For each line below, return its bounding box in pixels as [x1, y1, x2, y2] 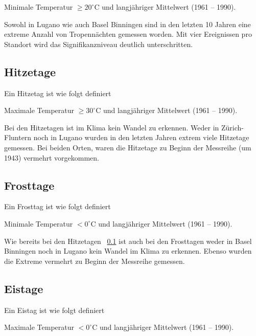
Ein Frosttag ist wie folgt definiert [4, 201, 111, 212]
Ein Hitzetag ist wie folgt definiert [4, 87, 111, 98]
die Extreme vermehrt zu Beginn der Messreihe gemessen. [4, 255, 185, 266]
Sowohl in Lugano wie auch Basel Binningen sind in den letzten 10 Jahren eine [4, 18, 251, 29]
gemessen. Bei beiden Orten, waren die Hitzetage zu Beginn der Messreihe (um [4, 142, 251, 152]
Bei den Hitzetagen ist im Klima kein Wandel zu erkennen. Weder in [4, 122, 219, 132]
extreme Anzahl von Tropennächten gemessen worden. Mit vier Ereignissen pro [4, 29, 252, 39]
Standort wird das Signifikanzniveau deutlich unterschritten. [4, 38, 193, 49]
